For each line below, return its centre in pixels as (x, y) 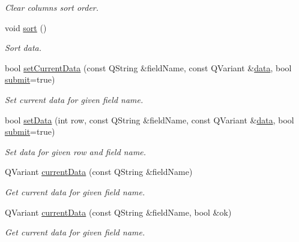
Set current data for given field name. (74, 99)
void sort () (26, 27)
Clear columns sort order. (52, 7)
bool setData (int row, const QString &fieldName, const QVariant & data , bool (149, 120)
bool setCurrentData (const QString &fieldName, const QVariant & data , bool (148, 67)
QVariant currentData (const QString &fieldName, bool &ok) (118, 212)
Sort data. (23, 48)
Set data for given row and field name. (76, 151)
